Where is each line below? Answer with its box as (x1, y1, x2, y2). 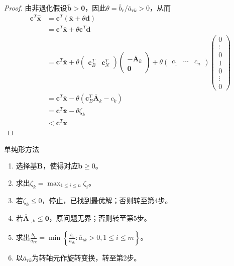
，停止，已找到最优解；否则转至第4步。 (42, 195, 172, 205)
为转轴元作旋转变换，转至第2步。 (32, 252, 141, 262)
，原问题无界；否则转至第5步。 (49, 212, 151, 223)
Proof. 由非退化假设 (4, 3, 67, 13)
